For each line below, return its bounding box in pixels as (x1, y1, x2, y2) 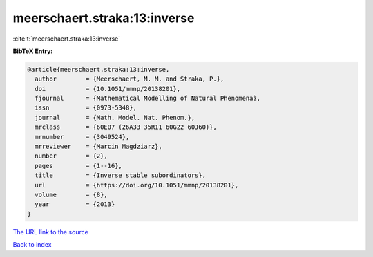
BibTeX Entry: (12, 47, 53, 55)
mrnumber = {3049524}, (35, 133, 130, 141)
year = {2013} (35, 201, 115, 208)
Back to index (12, 240, 52, 249)
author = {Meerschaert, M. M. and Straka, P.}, (35, 75, 224, 83)
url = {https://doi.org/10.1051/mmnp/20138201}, (35, 181, 239, 189)
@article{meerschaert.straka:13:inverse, (27, 65, 170, 73)
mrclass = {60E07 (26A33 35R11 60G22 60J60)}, (35, 123, 217, 131)
